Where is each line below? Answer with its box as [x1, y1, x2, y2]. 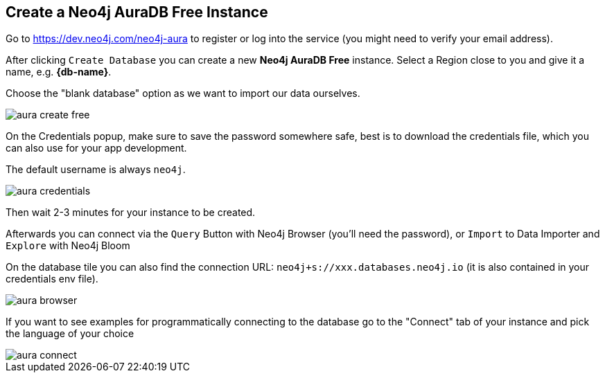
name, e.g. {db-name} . [6, 66, 112, 78]
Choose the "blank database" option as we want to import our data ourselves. [6, 87, 360, 100]
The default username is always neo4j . [6, 163, 186, 176]
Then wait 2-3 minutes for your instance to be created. [6, 206, 256, 219]
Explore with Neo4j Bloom [6, 240, 130, 252]
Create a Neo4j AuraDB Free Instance [6, 3, 268, 21]
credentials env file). [6, 273, 98, 285]
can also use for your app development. [6, 142, 187, 154]
